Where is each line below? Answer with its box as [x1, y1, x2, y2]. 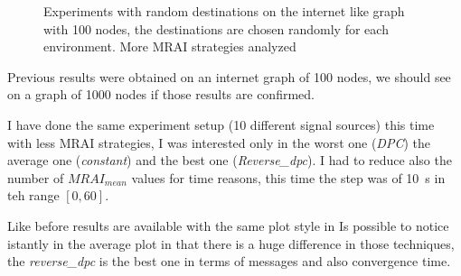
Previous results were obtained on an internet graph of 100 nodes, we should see [7, 67, 451, 86]
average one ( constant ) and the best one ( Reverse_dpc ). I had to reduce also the [7, 151, 452, 170]
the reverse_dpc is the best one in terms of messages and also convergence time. [7, 252, 451, 271]
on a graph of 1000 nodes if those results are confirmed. [7, 85, 315, 104]
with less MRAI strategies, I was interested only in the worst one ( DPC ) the [7, 133, 431, 152]
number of [7, 168, 64, 187]
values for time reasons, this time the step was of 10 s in [131, 168, 446, 187]
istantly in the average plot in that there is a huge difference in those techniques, [7, 234, 455, 253]
